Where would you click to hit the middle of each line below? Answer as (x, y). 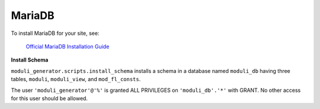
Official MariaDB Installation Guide (68, 46)
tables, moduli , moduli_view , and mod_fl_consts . (76, 79)
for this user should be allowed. (49, 98)
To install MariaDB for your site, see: (55, 33)
